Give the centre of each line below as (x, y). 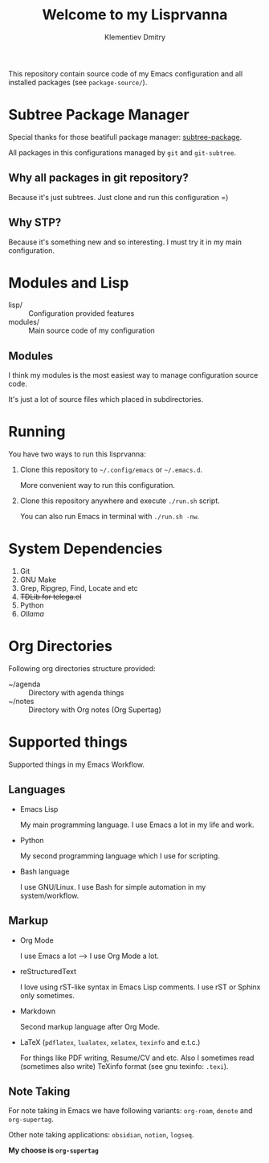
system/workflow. (49, 895)
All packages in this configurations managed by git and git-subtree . (122, 152)
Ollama (32, 614)
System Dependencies (86, 549)
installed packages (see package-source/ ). (78, 82)
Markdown (38, 1011)
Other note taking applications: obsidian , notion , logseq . (101, 1135)
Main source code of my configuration (92, 330)
